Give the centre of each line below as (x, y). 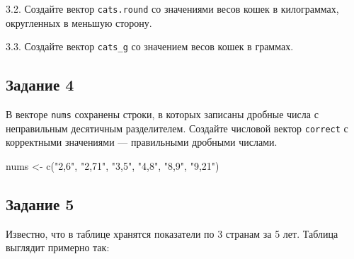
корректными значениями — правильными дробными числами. (142, 142)
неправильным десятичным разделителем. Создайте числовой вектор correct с (177, 128)
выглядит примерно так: (58, 247)
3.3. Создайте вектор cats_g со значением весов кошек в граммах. (150, 46)
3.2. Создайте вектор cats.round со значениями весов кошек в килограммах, (172, 8)
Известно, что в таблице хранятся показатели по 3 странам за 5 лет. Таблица (172, 233)
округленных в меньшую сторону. (79, 22)
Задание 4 (40, 85)
